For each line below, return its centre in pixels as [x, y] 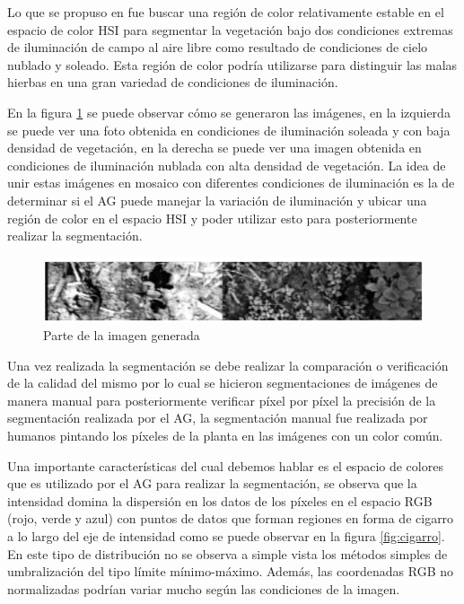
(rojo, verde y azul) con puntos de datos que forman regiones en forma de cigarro [231, 518]
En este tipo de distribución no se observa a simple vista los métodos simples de [228, 553]
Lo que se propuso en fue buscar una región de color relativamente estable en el [226, 12]
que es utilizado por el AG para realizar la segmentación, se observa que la [212, 483]
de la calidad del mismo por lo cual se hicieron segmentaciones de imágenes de [223, 383]
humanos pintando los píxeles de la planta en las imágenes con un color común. [225, 436]
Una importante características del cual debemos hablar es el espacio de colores [225, 465]
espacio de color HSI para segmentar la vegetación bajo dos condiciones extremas [230, 29]
